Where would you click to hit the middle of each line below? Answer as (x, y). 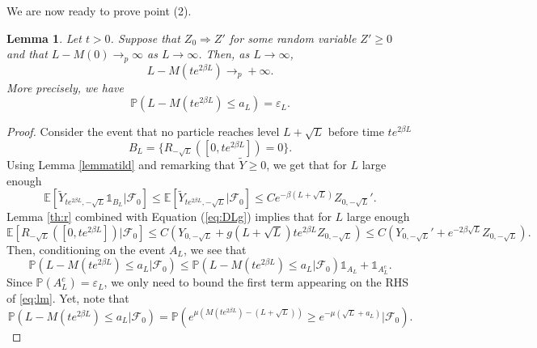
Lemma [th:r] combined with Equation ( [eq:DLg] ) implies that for (169, 216)
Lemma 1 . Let (44, 38)
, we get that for (307, 165)
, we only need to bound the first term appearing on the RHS (256, 282)
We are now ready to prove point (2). (99, 11)
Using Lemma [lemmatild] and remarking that (121, 165)
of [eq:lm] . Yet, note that (68, 298)
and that (27, 54)
